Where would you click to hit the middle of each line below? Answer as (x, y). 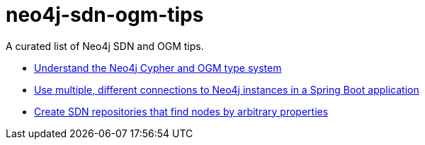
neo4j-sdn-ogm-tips (105, 15)
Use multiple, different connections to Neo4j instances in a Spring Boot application (227, 89)
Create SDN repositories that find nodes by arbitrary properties (181, 111)
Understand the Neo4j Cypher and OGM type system (158, 68)
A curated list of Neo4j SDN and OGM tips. (105, 46)
